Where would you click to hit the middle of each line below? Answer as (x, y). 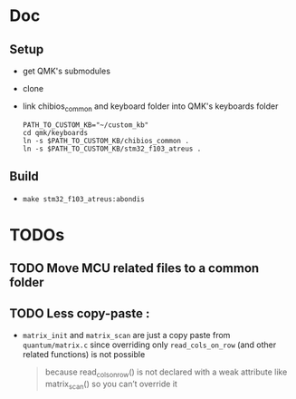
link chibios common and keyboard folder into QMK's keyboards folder (150, 107)
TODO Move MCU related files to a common (134, 268)
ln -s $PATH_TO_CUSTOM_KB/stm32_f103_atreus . (112, 149)
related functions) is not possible (84, 354)
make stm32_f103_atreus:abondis (83, 199)
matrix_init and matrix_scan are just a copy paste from (126, 335)
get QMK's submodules (67, 71)
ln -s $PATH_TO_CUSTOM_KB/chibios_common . (106, 141)
